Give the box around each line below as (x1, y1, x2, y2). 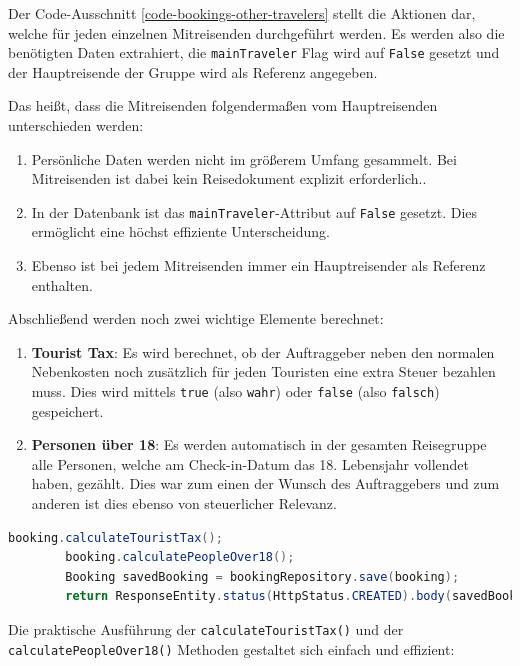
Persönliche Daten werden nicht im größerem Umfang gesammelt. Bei (31, 148, 457, 169)
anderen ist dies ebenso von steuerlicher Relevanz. (31, 493, 337, 514)
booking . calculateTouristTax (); (8, 530, 223, 545)
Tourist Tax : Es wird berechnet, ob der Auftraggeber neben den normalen (31, 341, 495, 362)
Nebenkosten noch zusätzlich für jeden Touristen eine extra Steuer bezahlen (31, 361, 496, 382)
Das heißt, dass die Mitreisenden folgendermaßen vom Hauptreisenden (8, 95, 438, 116)
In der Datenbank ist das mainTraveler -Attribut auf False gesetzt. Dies (31, 201, 478, 222)
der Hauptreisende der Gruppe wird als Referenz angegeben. (8, 61, 378, 82)
